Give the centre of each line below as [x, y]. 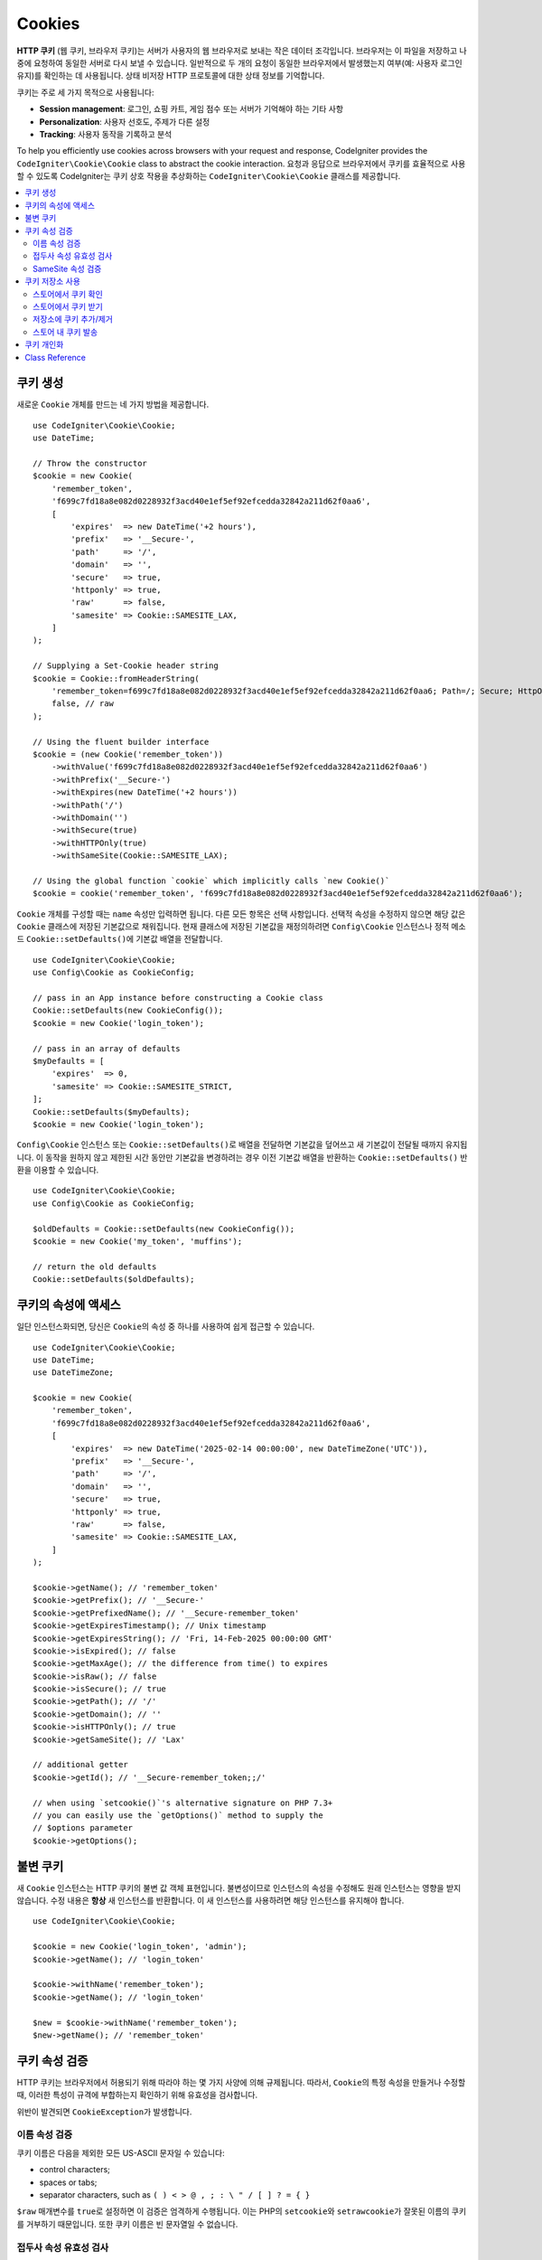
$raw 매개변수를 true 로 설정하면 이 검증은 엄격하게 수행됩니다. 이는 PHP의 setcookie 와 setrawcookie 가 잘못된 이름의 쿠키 [242, 2211]
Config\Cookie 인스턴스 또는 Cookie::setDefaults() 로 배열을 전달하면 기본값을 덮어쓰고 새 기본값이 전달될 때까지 [230, 1144]
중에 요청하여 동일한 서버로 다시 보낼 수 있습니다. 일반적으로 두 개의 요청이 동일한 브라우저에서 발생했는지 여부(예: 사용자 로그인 [239, 62]
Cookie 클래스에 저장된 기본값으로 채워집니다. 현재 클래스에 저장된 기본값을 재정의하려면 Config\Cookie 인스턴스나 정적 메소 [241, 927]
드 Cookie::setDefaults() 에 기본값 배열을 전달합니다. [120, 939]
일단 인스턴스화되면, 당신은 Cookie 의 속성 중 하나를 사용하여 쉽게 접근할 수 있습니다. [166, 1327]
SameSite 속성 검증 [67, 268]
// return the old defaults [95, 1267]
